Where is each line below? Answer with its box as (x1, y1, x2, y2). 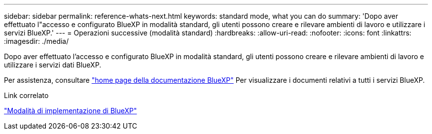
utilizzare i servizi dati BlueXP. (4, 61, 102, 69)
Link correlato (4, 91, 49, 100)
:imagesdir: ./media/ (4, 37, 69, 45)
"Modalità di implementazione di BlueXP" (4, 106, 137, 115)
